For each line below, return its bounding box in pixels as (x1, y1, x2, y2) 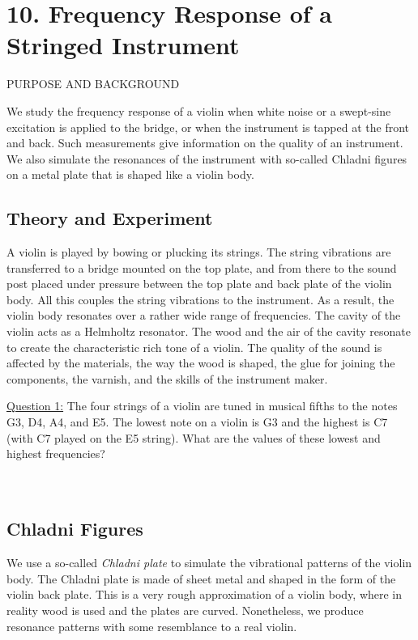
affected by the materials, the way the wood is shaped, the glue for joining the (6, 354, 395, 371)
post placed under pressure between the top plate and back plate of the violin (6, 275, 392, 292)
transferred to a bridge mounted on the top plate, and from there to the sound (6, 259, 397, 276)
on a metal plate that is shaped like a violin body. (6, 166, 254, 183)
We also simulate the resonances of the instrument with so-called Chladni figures (6, 150, 407, 167)
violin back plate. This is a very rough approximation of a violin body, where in (6, 586, 403, 603)
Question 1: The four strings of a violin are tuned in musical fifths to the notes (6, 397, 398, 414)
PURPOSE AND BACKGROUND (6, 75, 180, 92)
